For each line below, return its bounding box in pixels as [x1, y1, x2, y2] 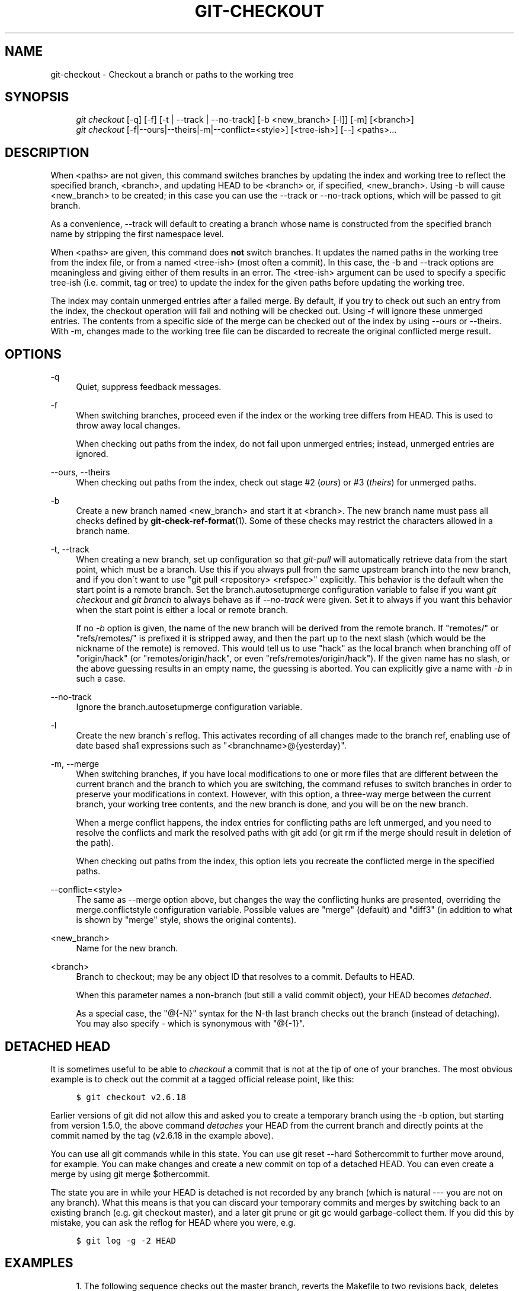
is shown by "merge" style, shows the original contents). [76, 915, 297, 925]
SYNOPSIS [5, 90, 69, 105]
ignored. [76, 449, 108, 459]
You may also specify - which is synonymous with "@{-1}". [76, 1018, 305, 1029]
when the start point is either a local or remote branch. [76, 605, 289, 615]
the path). [76, 838, 114, 848]
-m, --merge [50, 759, 100, 769]
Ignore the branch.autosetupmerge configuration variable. [76, 702, 303, 712]
